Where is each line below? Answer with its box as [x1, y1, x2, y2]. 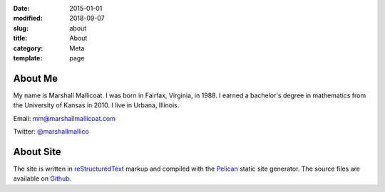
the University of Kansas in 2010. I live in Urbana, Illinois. [13, 101, 180, 110]
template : [13, 53, 43, 62]
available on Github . [13, 174, 72, 183]
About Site [13, 146, 61, 158]
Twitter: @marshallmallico [13, 127, 89, 136]
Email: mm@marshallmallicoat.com [13, 114, 116, 122]
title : [13, 34, 28, 43]
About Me [13, 72, 58, 85]
